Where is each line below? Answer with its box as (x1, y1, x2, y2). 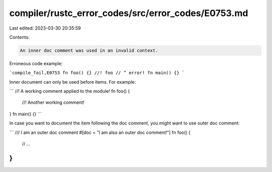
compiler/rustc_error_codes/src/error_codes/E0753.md (9, 8, 248, 19)
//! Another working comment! (22, 99, 85, 105)
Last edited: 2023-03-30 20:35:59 (9, 25, 81, 31)
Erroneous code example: (9, 60, 63, 66)
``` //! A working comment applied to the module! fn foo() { (9, 88, 130, 94)
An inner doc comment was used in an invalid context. (20, 48, 158, 53)
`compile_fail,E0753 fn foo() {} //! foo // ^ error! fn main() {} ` (9, 70, 185, 76)
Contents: (9, 34, 30, 40)
